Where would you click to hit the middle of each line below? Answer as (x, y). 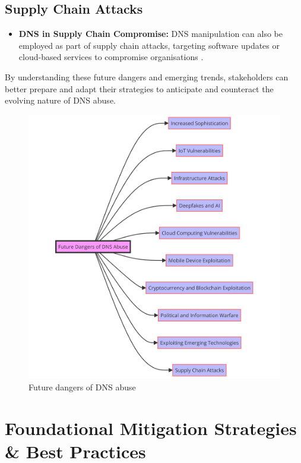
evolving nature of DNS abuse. (60, 100)
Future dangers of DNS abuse (82, 387)
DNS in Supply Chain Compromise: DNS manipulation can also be (150, 34)
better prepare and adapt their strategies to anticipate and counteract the (139, 88)
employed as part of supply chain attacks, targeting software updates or (149, 45)
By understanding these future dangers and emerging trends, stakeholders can (147, 76)
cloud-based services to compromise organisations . (111, 57)
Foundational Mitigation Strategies (151, 428)
